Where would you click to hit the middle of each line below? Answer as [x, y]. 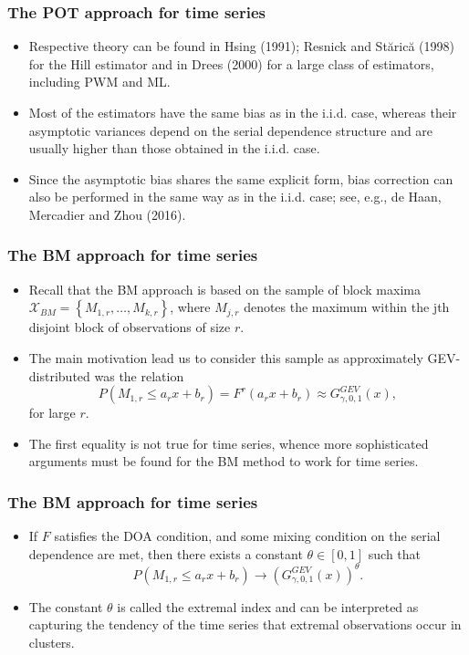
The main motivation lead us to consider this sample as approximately [226, 357]
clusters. [52, 643]
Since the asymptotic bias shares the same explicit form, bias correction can [241, 178]
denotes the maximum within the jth [347, 307]
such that [395, 553]
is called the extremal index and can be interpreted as [268, 606]
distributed [59, 375]
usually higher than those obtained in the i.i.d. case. [174, 148]
